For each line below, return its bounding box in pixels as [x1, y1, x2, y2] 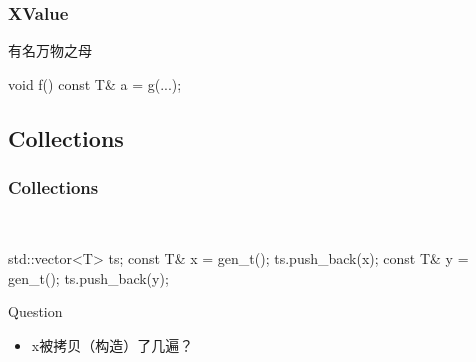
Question [8, 301, 63, 322]
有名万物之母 [8, 40, 92, 61]
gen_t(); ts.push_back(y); [8, 267, 169, 288]
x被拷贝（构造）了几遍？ [31, 334, 194, 355]
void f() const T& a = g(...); [8, 73, 182, 94]
